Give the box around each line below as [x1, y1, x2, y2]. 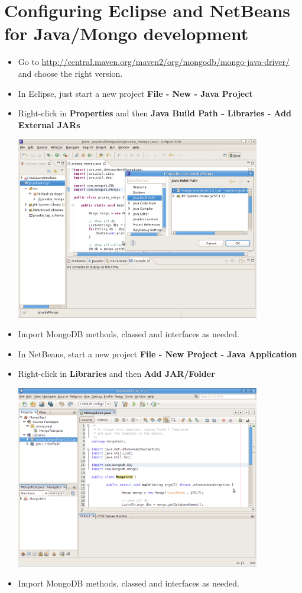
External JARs [18, 118, 80, 131]
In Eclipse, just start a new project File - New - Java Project [18, 87, 253, 99]
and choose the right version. [18, 67, 123, 79]
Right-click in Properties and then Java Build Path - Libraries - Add [18, 107, 291, 119]
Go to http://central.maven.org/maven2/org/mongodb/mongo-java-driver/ [18, 56, 290, 68]
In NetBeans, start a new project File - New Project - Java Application [18, 347, 297, 360]
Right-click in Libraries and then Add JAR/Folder [18, 367, 215, 380]
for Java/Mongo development [4, 21, 249, 45]
